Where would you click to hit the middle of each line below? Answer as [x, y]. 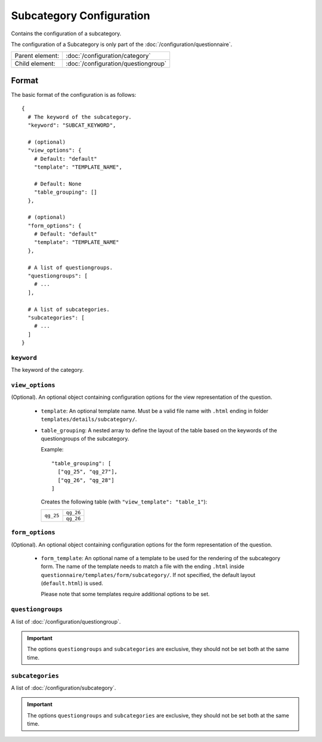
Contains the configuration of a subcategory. [66, 33]
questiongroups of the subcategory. [85, 439]
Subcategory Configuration [80, 16]
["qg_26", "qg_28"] [86, 480]
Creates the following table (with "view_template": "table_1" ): [124, 502]
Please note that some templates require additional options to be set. [125, 594]
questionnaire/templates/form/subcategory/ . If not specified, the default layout [148, 575]
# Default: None [58, 184]
